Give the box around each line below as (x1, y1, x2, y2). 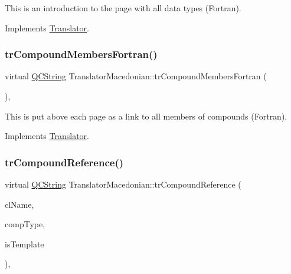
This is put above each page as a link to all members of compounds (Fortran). (5, 109, 287, 122)
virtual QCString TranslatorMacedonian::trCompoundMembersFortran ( (5, 70, 267, 82)
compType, (5, 218, 45, 230)
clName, (5, 198, 34, 210)
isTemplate (5, 237, 44, 250)
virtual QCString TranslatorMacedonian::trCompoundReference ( (5, 178, 241, 190)
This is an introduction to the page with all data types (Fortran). (5, 2, 241, 14)
